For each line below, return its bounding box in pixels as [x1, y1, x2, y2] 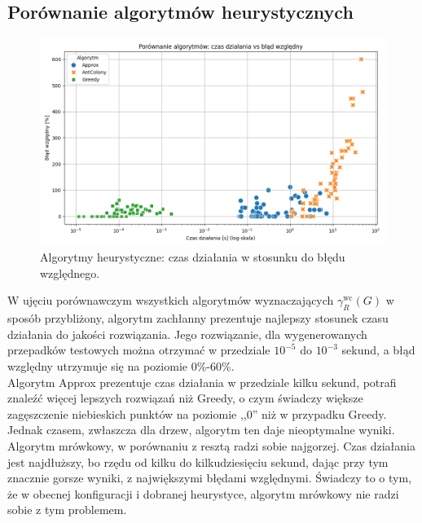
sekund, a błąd [341, 341, 415, 358]
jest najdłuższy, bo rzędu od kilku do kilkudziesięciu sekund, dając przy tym [7, 453, 389, 470]
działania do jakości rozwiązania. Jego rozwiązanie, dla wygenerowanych [7, 325, 367, 342]
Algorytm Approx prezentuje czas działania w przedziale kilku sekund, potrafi [7, 373, 397, 390]
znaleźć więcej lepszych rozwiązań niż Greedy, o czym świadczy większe [7, 389, 363, 407]
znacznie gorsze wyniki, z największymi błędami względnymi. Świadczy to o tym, [7, 469, 412, 486]
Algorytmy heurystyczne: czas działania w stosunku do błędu [40, 248, 345, 266]
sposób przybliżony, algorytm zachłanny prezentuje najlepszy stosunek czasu [7, 310, 389, 327]
